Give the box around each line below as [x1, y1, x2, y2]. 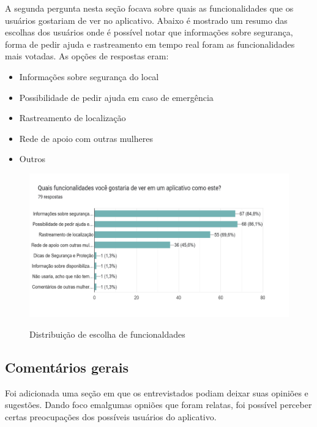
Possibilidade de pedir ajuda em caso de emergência [19, 91, 214, 103]
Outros [19, 152, 45, 165]
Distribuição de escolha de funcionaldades [29, 327, 185, 340]
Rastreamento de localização [19, 111, 126, 124]
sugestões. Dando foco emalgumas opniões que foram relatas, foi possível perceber [5, 398, 312, 411]
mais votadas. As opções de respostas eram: [5, 50, 169, 62]
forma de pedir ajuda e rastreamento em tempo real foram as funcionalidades [5, 37, 295, 50]
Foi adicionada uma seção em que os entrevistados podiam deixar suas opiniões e [5, 386, 308, 399]
